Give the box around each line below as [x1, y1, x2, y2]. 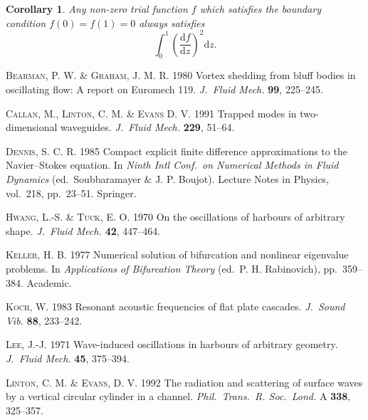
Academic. [26, 275, 72, 290]
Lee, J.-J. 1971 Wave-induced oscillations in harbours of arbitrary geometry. [6, 337, 338, 352]
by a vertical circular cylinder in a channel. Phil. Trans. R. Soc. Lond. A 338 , [6, 389, 351, 404]
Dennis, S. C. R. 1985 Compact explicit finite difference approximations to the [6, 143, 347, 158]
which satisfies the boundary [199, 1, 322, 16]
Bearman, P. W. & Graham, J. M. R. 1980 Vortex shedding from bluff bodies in [6, 68, 356, 83]
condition [6, 15, 46, 30]
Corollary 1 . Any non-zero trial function [6, 1, 188, 16]
